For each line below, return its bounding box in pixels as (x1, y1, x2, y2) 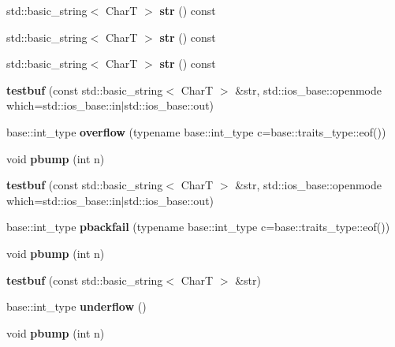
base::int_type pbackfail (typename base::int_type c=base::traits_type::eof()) (6, 218, 390, 235)
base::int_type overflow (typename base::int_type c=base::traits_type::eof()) (6, 123, 386, 140)
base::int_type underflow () (6, 298, 147, 315)
